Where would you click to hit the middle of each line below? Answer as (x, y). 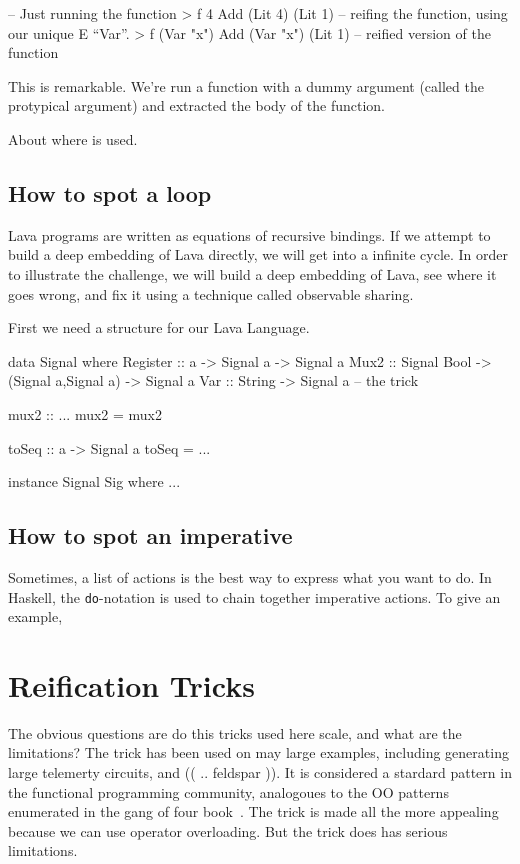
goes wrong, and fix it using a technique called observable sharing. (211, 293)
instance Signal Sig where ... (94, 481)
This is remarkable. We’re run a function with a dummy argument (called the (246, 85)
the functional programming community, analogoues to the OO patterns (228, 791)
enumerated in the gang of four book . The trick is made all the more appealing (253, 811)
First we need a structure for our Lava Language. (159, 327)
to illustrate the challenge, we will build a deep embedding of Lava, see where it (252, 273)
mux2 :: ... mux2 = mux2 (85, 413)
